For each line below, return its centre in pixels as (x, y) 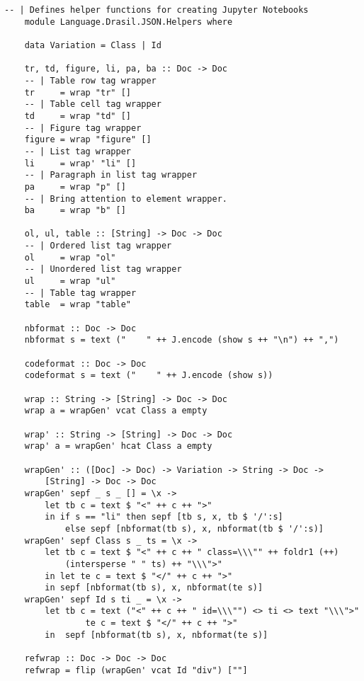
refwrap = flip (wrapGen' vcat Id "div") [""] (136, 670)
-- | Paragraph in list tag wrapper (111, 175)
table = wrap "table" (78, 305)
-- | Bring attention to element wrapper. (126, 199)
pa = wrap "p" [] (75, 187)
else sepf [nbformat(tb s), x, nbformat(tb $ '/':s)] (194, 528)
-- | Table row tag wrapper (90, 80)
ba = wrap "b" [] (75, 211)
